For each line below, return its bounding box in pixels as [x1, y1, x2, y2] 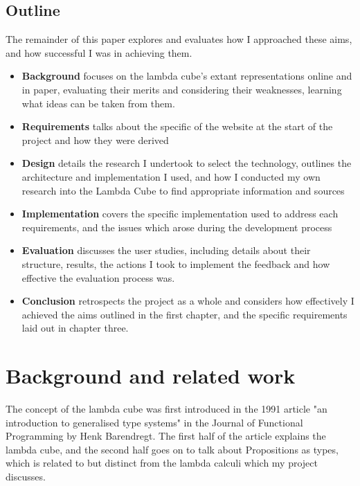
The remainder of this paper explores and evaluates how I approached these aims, [6, 32, 352, 46]
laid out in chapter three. [21, 321, 129, 335]
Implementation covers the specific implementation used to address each [21, 206, 339, 221]
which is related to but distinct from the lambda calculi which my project [6, 456, 318, 470]
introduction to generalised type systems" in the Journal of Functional [6, 415, 303, 429]
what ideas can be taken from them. [21, 96, 175, 110]
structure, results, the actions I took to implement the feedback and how [21, 256, 330, 271]
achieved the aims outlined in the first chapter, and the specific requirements [21, 307, 348, 321]
